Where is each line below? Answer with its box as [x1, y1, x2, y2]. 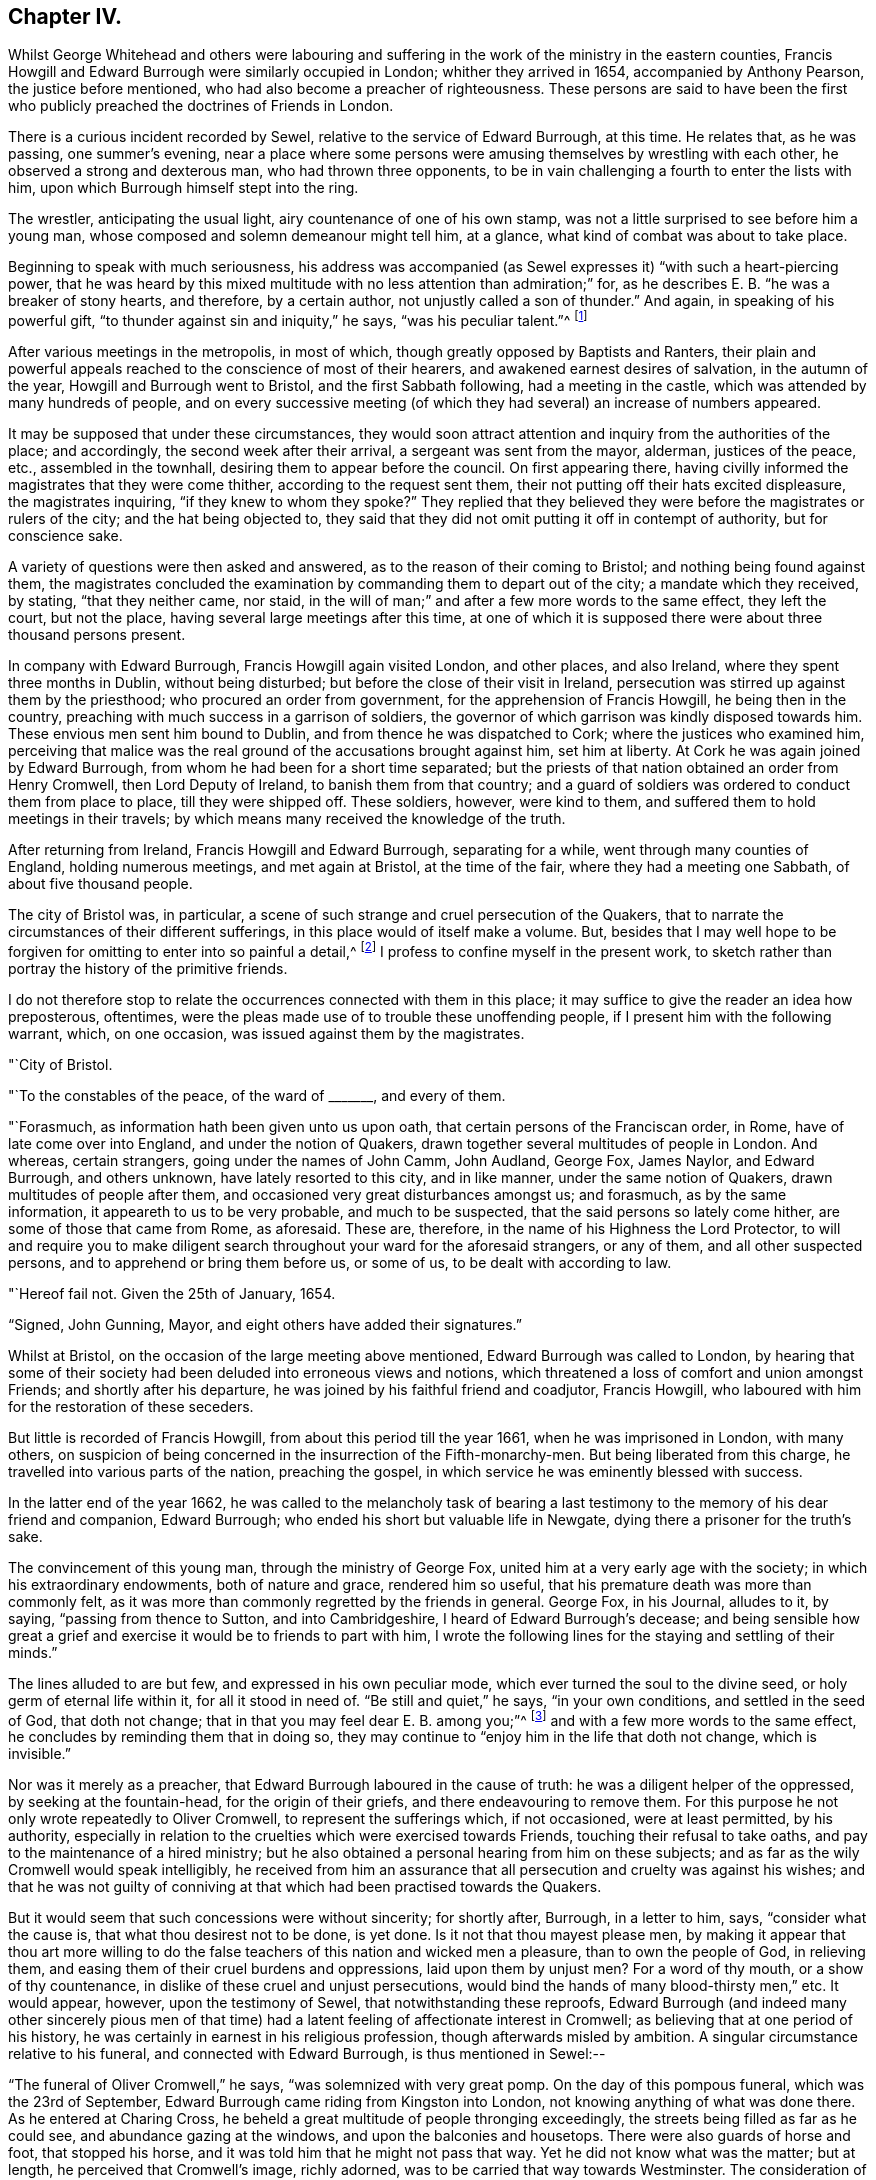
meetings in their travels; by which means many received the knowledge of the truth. [8, 810, 566, 828]
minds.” [8, 1643, 58, 1661]
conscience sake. [8, 527, 123, 545]
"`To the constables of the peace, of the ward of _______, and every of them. [8, 1086, 506, 1104]
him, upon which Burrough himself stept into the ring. [8, 179, 359, 197]
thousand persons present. [8, 626, 186, 644]
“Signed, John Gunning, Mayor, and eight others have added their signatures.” [8, 1315, 522, 1333]
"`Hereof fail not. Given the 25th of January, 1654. [8, 1284, 336, 1302]
